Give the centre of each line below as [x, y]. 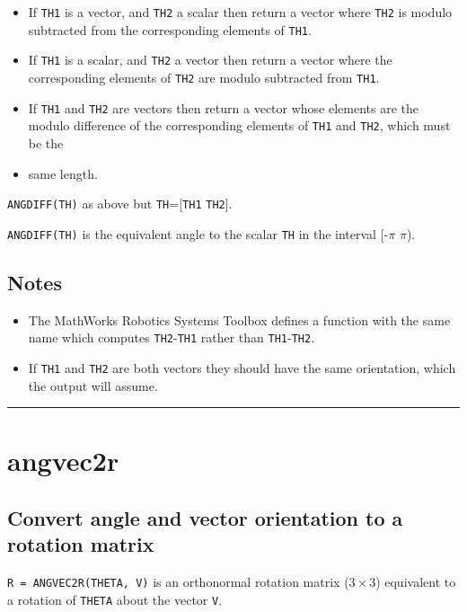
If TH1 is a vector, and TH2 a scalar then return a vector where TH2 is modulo [240, 12]
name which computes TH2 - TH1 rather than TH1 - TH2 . [172, 337]
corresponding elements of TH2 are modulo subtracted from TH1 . [204, 77]
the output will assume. [93, 385]
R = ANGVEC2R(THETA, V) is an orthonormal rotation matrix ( [178, 582]
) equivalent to [416, 582]
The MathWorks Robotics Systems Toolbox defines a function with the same [239, 319]
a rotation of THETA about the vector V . [115, 599]
